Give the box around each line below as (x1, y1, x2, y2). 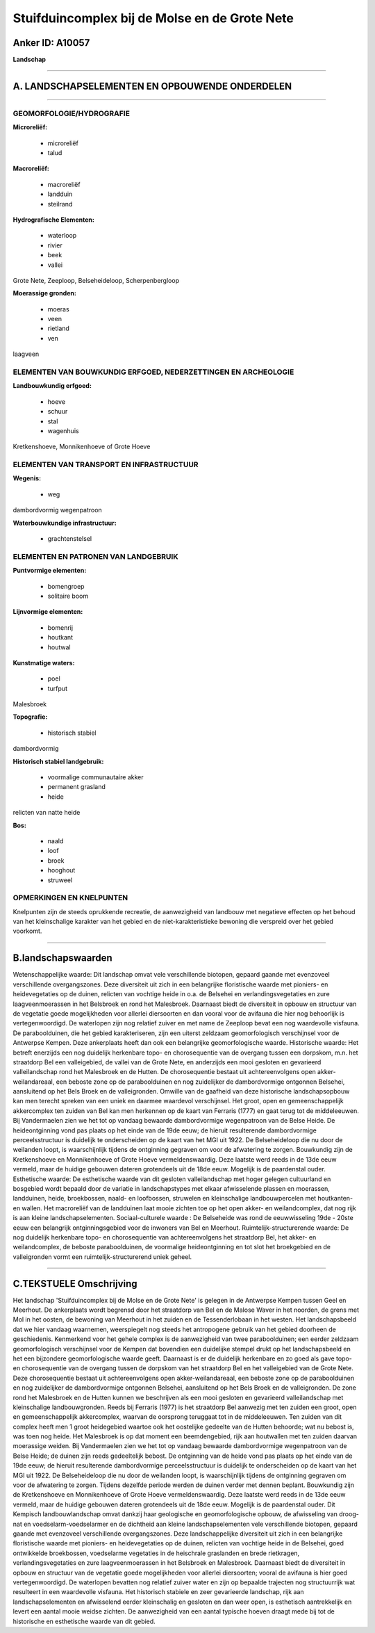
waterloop (47, 231, 77, 240)
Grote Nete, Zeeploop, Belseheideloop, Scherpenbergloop (12, 276, 180, 284)
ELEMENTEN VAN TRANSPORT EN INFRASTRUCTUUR (12, 460, 199, 469)
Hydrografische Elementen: (12, 216, 95, 224)
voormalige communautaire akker (47, 773, 144, 781)
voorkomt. (12, 927, 42, 935)
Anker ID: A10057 (12, 37, 90, 49)
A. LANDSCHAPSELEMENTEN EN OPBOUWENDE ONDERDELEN (12, 80, 292, 92)
